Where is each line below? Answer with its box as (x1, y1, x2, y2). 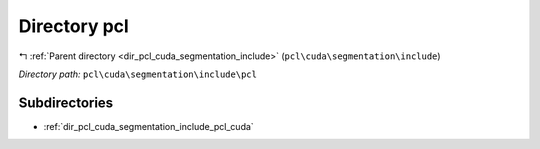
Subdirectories (18, 94, 114, 111)
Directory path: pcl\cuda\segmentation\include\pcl (18, 68, 257, 80)
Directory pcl (18, 15, 129, 37)
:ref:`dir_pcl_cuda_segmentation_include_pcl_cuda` (43, 120, 254, 132)
